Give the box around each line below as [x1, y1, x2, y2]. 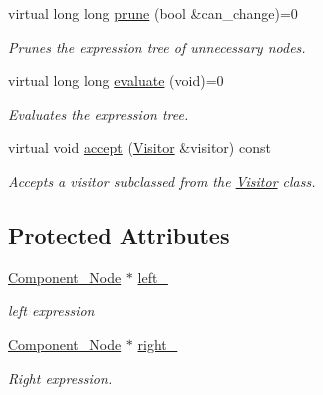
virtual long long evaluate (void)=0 [8, 70, 224, 91]
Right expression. [8, 367, 113, 388]
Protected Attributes [8, 219, 230, 250]
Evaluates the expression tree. [8, 103, 189, 124]
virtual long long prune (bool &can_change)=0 [8, 3, 298, 23]
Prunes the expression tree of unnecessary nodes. [8, 36, 306, 57]
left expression [8, 300, 95, 321]
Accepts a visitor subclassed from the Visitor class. [8, 170, 316, 191]
